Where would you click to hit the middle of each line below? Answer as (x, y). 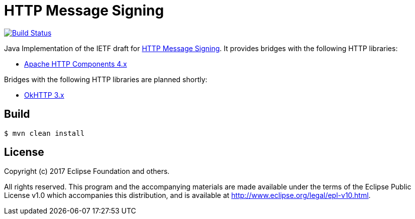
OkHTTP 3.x (44, 95)
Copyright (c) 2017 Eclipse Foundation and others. (87, 171)
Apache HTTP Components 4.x (76, 64)
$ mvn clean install (44, 133)
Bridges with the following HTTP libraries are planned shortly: (106, 79)
